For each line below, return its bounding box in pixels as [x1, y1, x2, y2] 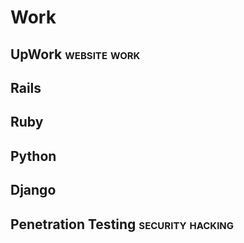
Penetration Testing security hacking [10, 216, 235, 233]
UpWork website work [10, 46, 141, 63]
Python [10, 147, 57, 165]
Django [10, 182, 57, 199]
